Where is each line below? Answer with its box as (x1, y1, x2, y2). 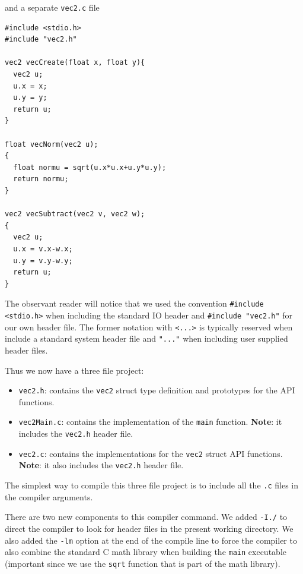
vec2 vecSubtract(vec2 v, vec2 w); (5, 210, 145, 219)
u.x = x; (13, 81, 47, 90)
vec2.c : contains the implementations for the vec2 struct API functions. (18, 447, 283, 459)
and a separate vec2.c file (5, 1, 100, 13)
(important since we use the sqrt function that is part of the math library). (5, 557, 280, 569)
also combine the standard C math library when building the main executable (5, 545, 286, 558)
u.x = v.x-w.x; (13, 244, 73, 253)
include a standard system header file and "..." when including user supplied (5, 332, 288, 345)
